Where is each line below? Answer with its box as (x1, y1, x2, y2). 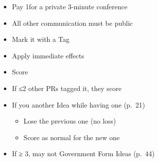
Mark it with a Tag (12, 34, 70, 44)
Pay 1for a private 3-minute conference (12, 1, 127, 11)
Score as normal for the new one (23, 132, 120, 142)
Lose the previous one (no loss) (23, 116, 116, 126)
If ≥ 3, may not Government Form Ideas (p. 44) (12, 148, 155, 159)
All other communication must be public (12, 18, 133, 28)
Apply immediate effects (12, 50, 85, 60)
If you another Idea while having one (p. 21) (12, 99, 145, 109)
